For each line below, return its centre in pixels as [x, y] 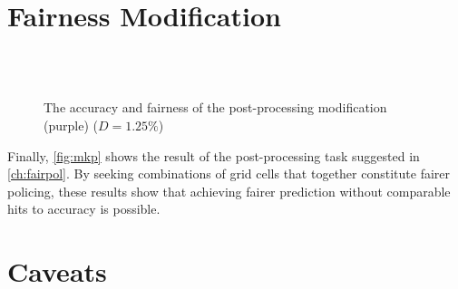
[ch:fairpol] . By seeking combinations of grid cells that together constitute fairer [229, 173]
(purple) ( [71, 125]
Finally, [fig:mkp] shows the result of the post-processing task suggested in [214, 155]
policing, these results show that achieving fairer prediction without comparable [229, 191]
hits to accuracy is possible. [84, 209]
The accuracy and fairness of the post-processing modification [215, 107]
